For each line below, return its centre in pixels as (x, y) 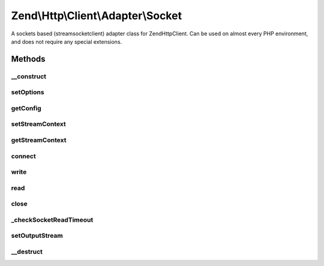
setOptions (28, 92)
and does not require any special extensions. (67, 41)
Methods (28, 59)
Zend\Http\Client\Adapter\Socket (97, 16)
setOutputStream (37, 235)
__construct (29, 76)
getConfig (26, 108)
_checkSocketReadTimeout (52, 220)
